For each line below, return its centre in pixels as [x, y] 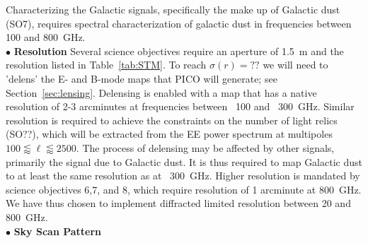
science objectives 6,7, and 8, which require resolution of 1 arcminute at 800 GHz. [184, 189]
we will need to [295, 65]
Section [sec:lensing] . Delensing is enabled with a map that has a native [161, 92]
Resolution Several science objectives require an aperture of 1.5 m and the [179, 51]
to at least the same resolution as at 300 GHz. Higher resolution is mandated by [183, 176]
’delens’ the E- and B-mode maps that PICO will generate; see [142, 78]
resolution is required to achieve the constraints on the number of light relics [172, 120]
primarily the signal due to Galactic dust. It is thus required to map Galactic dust [184, 161]
